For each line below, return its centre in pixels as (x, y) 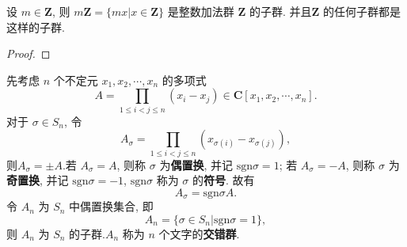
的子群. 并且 (280, 11)
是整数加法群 (201, 11)
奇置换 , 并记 (38, 180)
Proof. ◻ (29, 53)
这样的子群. (36, 27)
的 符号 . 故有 (223, 180)
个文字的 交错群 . (199, 233)
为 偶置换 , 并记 (196, 164)
